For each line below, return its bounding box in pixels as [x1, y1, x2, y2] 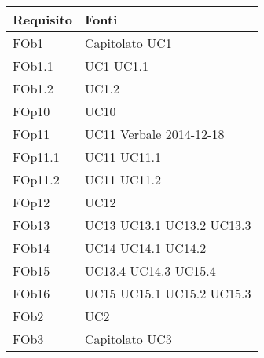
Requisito [13, 10, 73, 28]
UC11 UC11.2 [85, 170, 161, 188]
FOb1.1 [13, 57, 53, 75]
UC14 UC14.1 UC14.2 [85, 239, 207, 257]
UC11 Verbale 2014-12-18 [85, 125, 225, 143]
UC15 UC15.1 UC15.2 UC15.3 [85, 284, 251, 302]
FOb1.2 [13, 79, 53, 97]
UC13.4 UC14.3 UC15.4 [85, 261, 216, 279]
